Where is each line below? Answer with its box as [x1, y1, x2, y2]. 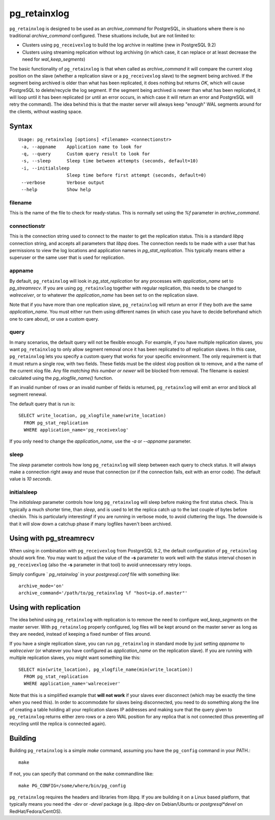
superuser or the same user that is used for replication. [9, 254, 125, 260]
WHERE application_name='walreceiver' [23, 681, 121, 687]
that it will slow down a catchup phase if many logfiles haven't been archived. [9, 521, 172, 527]
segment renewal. [9, 391, 47, 398]
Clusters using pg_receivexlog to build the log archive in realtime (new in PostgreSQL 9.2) [22, 42, 216, 48]
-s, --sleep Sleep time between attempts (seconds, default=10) [21, 158, 199, 164]
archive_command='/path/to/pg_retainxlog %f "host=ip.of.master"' [18, 590, 188, 596]
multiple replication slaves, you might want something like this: [9, 655, 141, 661]
